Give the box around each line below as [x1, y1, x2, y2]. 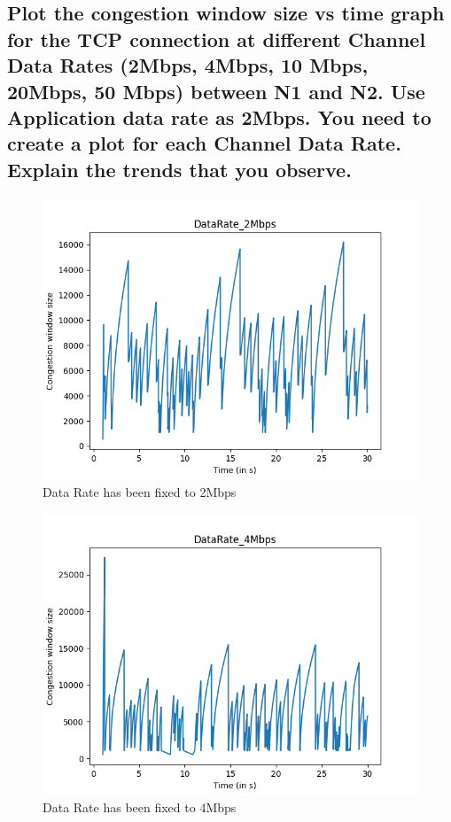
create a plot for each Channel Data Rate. [7, 129, 401, 157]
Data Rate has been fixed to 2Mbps [43, 483, 237, 501]
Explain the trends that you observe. [7, 155, 352, 182]
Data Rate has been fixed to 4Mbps [43, 798, 237, 817]
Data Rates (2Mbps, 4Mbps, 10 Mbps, [7, 51, 369, 79]
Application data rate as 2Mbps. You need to [7, 103, 432, 130]
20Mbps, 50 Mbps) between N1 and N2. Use [7, 77, 425, 105]
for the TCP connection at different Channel [7, 25, 426, 52]
